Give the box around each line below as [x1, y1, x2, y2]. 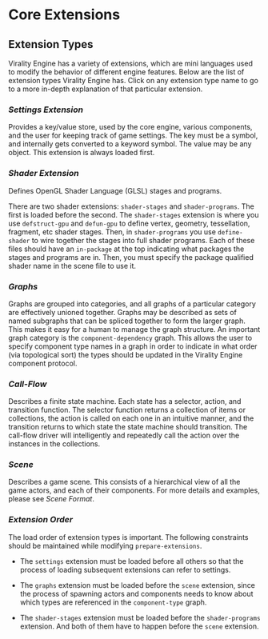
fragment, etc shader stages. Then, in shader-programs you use [8, 226, 216, 237]
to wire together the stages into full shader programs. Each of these [31, 235, 255, 245]
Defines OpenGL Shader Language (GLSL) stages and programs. [8, 186, 222, 195]
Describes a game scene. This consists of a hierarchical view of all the [8, 477, 241, 487]
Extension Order [8, 514, 74, 525]
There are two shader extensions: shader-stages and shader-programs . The [8, 202, 254, 211]
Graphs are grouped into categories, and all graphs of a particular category [8, 298, 256, 309]
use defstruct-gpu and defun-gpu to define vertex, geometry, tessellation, [8, 218, 250, 228]
